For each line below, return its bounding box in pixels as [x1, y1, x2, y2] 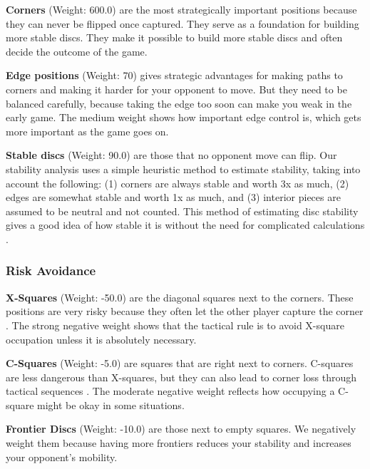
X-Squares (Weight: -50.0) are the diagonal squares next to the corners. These [6, 289, 354, 304]
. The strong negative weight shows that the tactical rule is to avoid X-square [6, 317, 344, 332]
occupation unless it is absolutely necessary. [6, 331, 197, 346]
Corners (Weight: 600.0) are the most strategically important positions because [6, 2, 357, 16]
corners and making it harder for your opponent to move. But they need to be [6, 81, 347, 96]
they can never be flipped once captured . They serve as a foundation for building [6, 16, 359, 31]
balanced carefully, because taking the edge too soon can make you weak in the [6, 96, 352, 110]
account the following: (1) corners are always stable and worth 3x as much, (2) [6, 175, 349, 190]
